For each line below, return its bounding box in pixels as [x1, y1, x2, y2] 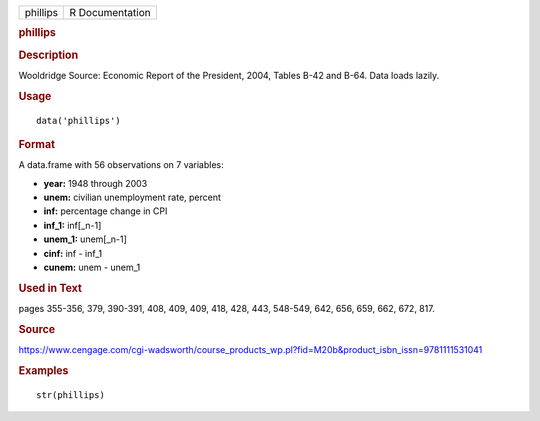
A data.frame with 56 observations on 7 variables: [18, 159, 224, 171]
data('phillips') [36, 115, 121, 126]
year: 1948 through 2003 [43, 177, 148, 189]
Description [18, 48, 79, 62]
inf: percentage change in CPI [43, 205, 168, 217]
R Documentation [69, 6, 151, 19]
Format [18, 137, 55, 151]
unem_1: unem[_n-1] [43, 233, 127, 245]
